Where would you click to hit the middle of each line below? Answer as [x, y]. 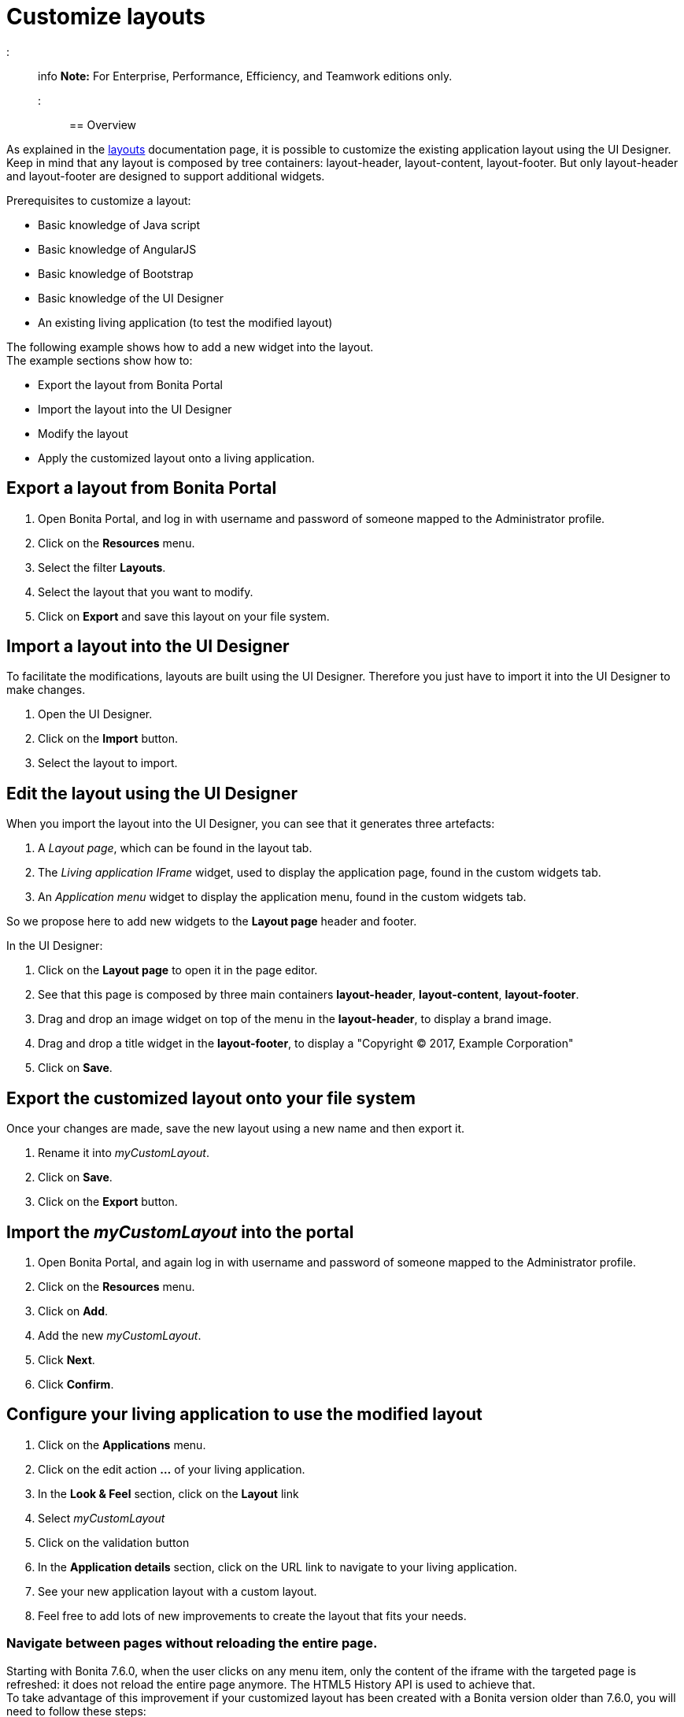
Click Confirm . [76, 1384]
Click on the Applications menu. [122, 1444]
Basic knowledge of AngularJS [117, 249]
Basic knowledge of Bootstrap [116, 273]
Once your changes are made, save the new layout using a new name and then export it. [236, 1129]
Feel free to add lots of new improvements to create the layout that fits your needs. [252, 1615]
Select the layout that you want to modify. [146, 591]
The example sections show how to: [100, 360]
